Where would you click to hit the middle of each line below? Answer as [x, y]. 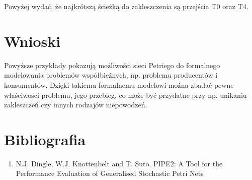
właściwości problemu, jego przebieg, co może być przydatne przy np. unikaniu [125, 95]
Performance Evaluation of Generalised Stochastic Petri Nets [110, 173]
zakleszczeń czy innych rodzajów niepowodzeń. [76, 105]
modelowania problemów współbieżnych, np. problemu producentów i [111, 75]
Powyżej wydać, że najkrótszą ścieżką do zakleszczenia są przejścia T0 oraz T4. [126, 6]
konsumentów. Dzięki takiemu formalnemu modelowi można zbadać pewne [119, 84]
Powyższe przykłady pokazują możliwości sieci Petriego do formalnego [112, 65]
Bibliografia [45, 139]
